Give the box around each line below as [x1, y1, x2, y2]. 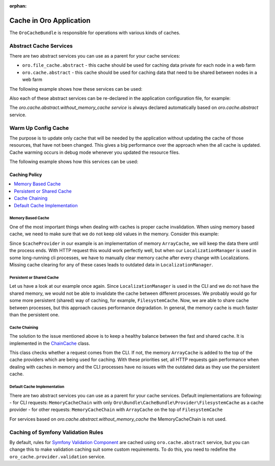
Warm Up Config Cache [9, 124, 69, 131]
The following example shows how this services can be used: [9, 158, 139, 165]
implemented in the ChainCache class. [9, 340, 90, 346]
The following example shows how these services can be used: [9, 86, 143, 92]
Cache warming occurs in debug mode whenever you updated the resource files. [9, 149, 180, 155]
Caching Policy [9, 172, 42, 178]
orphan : [9, 3, 27, 9]
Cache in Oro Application [9, 16, 91, 25]
